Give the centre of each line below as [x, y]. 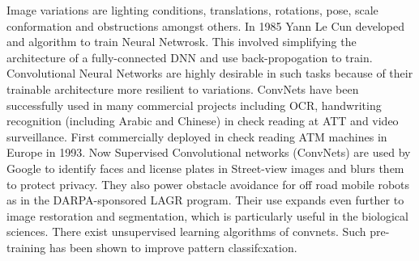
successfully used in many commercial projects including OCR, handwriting [194, 105]
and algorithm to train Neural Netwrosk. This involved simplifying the [182, 42]
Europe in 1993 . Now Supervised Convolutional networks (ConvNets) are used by [209, 152]
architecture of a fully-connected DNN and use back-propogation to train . [190, 57]
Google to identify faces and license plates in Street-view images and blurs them [205, 168]
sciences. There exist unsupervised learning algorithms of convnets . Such [186, 232]
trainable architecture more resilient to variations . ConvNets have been [183, 88]
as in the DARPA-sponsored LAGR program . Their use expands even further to [205, 200]
